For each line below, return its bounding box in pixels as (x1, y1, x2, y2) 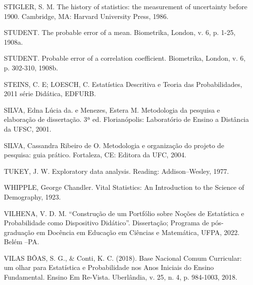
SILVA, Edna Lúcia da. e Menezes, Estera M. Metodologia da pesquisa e (4, 104, 220, 115)
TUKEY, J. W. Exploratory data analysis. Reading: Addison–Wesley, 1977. (4, 166, 229, 176)
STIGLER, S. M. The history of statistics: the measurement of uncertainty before (4, 1, 248, 11)
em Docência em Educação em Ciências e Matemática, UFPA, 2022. (36, 227, 240, 237)
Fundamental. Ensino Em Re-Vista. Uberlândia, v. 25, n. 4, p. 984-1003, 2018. (4, 272, 237, 282)
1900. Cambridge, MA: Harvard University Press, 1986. (4, 11, 169, 21)
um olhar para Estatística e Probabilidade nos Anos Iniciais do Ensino (4, 262, 214, 272)
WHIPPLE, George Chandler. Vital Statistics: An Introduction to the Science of (4, 182, 244, 192)
